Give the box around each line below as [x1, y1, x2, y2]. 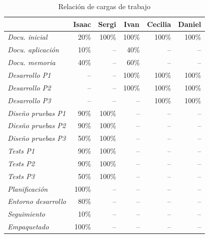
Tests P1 [8, 145, 35, 156]
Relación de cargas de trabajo [58, 1, 151, 11]
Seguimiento [8, 209, 45, 219]
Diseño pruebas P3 [8, 133, 66, 143]
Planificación [8, 183, 48, 194]
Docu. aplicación [8, 44, 59, 55]
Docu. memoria [8, 57, 56, 68]
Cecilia [147, 18, 171, 29]
